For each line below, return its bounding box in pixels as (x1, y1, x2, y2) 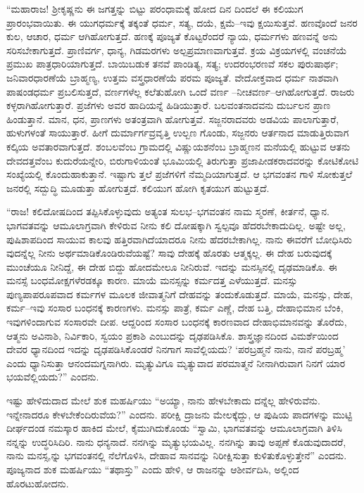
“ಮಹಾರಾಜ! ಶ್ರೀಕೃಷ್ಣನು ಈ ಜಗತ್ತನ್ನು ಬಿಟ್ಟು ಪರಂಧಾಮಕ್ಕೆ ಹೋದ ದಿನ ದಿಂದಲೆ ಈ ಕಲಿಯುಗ (6, 1, 303, 15)
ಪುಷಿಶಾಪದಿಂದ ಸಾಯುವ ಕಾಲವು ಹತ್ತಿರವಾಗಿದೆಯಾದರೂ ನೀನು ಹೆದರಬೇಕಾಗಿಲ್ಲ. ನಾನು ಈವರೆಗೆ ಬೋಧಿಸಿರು (6, 231, 352, 246)
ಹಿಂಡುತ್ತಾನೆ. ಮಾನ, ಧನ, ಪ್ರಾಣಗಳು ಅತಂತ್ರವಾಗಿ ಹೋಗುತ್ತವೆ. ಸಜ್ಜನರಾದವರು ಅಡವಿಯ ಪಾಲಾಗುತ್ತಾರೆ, (6, 111, 339, 126)
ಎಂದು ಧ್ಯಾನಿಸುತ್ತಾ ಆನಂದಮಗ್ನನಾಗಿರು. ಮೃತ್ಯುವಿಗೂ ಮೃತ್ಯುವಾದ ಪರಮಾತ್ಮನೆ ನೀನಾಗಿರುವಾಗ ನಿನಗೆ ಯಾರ (6, 355, 346, 370)
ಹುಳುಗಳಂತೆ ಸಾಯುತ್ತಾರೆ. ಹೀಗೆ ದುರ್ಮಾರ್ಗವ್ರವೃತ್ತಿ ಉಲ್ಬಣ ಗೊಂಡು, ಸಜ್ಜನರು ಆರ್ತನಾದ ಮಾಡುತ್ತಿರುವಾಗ (6, 125, 349, 140)
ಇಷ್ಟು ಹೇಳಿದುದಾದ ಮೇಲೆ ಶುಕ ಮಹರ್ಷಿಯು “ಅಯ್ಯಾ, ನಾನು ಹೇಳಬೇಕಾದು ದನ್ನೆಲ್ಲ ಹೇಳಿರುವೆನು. (6, 393, 320, 408)
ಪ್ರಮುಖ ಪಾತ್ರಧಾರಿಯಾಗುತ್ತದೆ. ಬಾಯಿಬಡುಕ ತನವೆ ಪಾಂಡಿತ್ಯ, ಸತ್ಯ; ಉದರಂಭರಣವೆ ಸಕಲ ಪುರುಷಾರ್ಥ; (6, 56, 339, 71)
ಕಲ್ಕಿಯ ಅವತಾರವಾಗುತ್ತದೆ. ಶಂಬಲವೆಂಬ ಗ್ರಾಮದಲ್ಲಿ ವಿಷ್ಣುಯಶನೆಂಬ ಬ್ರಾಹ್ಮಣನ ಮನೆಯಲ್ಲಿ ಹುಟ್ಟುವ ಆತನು (6, 139, 351, 153)
